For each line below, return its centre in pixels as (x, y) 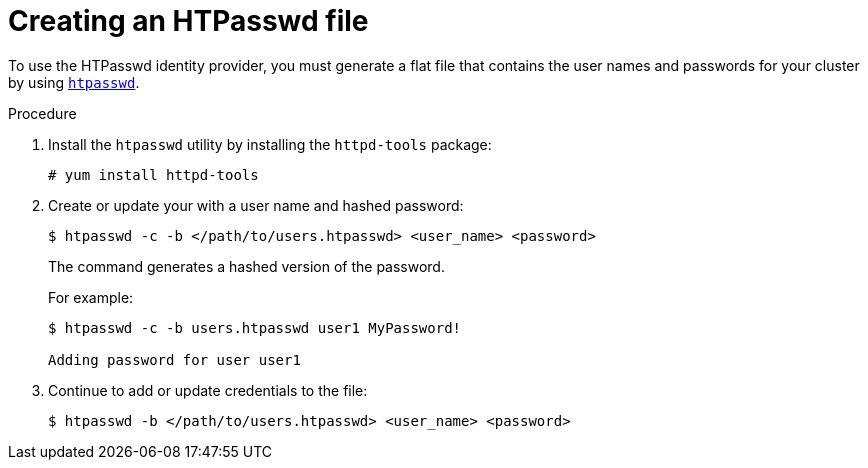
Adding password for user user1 (174, 359)
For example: (91, 297)
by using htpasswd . (74, 82)
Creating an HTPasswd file (188, 21)
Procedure (42, 113)
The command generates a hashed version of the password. (246, 266)
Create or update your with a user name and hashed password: (256, 205)
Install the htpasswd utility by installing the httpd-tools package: (270, 144)
